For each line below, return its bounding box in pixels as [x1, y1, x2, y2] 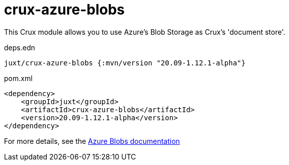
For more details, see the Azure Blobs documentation [4, 136, 180, 145]
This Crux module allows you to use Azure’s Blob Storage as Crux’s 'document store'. [4, 27, 285, 36]
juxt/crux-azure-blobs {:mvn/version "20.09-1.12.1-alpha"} [4, 58, 246, 67]
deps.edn [4, 43, 35, 52]
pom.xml [4, 73, 33, 82]
